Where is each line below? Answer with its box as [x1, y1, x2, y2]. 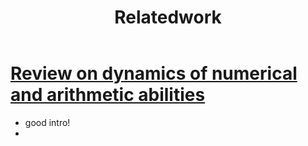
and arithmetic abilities [10, 84, 206, 106]
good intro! [24, 116, 71, 128]
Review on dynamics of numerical [10, 62, 298, 85]
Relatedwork [114, 6, 222, 29]
